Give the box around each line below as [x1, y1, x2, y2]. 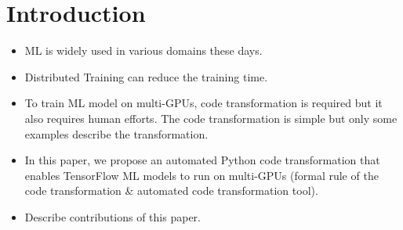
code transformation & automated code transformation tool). [24, 182, 318, 199]
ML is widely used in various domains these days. [24, 42, 263, 59]
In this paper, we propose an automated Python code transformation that [24, 152, 380, 168]
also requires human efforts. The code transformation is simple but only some [24, 110, 398, 126]
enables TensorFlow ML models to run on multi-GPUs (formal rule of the [24, 167, 379, 183]
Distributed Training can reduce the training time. [24, 68, 268, 84]
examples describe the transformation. [24, 125, 209, 142]
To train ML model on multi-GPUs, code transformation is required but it [24, 95, 383, 111]
